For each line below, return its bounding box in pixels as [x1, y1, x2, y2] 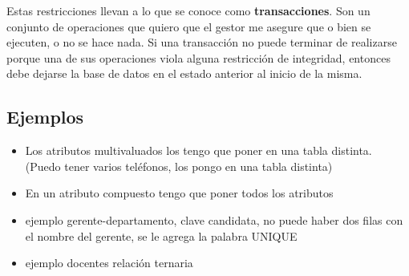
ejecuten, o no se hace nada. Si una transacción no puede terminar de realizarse [6, 34, 397, 51]
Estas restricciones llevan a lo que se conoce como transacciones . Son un [6, 2, 371, 18]
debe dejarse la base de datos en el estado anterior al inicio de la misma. [6, 65, 362, 82]
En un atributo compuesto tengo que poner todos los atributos [25, 185, 334, 201]
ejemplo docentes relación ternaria [25, 254, 193, 271]
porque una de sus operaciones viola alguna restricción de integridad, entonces [6, 49, 391, 66]
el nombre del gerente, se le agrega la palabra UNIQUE [25, 227, 298, 244]
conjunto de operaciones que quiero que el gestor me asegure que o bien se [6, 18, 371, 34]
